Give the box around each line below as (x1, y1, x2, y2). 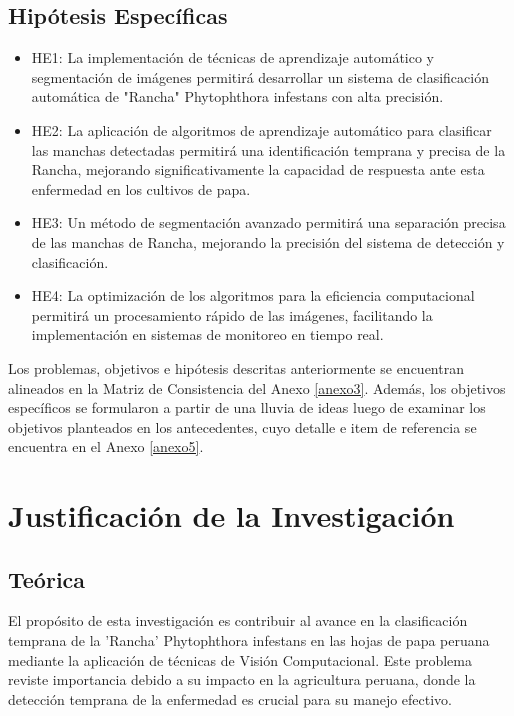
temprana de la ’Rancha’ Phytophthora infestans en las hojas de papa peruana (8, 630, 490, 651)
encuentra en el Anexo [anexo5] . (8, 436, 204, 457)
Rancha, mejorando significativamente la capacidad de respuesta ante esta (31, 159, 485, 180)
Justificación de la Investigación (8, 495, 455, 536)
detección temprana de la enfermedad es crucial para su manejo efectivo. (8, 688, 452, 709)
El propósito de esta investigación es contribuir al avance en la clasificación (8, 610, 468, 631)
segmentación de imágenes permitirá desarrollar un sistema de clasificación (31, 66, 489, 87)
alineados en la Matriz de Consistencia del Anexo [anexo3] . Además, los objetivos (8, 377, 506, 398)
